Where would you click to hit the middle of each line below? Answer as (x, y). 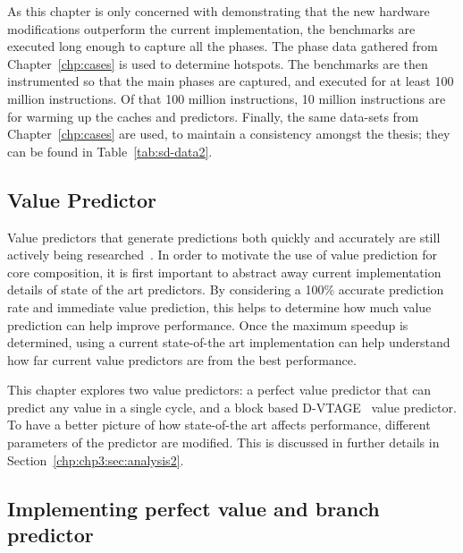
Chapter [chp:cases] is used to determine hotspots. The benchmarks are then (218, 63)
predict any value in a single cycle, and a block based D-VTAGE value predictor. (232, 407)
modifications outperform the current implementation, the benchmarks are (211, 28)
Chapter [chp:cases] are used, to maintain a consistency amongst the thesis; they (229, 134)
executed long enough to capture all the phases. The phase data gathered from (223, 46)
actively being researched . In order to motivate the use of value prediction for (223, 255)
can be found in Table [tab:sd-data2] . (110, 151)
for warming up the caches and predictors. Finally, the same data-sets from (213, 116)
